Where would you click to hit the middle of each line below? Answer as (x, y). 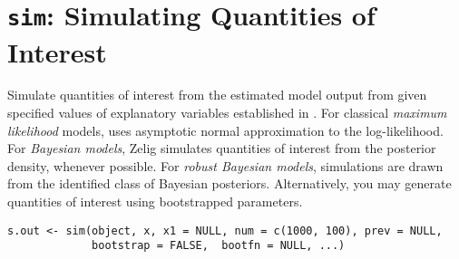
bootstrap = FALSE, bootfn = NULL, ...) (219, 246)
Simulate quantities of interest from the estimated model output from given (217, 95)
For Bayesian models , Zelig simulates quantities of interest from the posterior (222, 148)
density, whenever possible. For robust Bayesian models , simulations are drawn (225, 165)
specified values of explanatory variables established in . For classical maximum (227, 113)
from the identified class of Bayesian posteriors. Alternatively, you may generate (229, 183)
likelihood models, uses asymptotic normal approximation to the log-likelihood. (225, 130)
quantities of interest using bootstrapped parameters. (155, 201)
